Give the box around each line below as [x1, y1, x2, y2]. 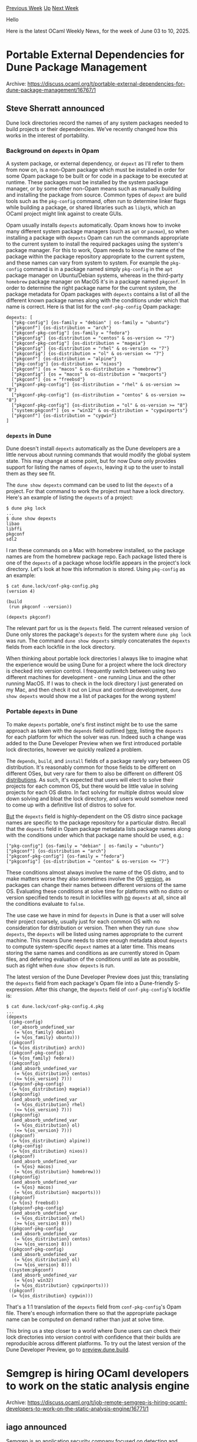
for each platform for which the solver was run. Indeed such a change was [6, 733, 186, 740]
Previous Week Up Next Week [6, 5, 79, 11]
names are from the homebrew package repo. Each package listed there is [6, 553, 187, 560]
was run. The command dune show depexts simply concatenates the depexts [6, 637, 191, 644]
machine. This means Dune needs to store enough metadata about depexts [6, 937, 188, 944]
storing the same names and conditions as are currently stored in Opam [6, 949, 180, 956]
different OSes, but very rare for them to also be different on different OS [6, 769, 182, 777]
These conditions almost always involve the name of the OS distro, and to [6, 869, 184, 876]
